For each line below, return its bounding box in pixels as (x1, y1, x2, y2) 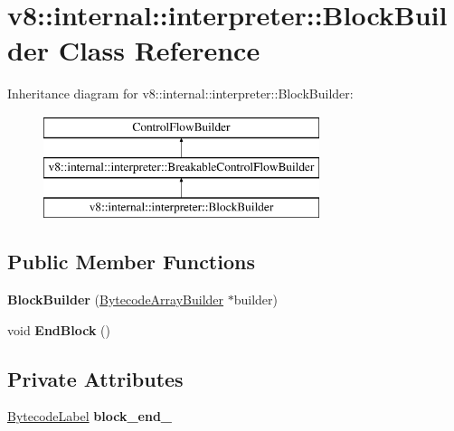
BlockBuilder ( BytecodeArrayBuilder (7, 290, 224, 309)
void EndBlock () (7, 320, 111, 339)
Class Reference (58, 32, 260, 69)
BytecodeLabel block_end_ (7, 407, 172, 426)
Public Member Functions (7, 248, 255, 276)
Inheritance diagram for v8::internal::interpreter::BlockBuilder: (7, 84, 354, 103)
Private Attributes (7, 364, 184, 392)
